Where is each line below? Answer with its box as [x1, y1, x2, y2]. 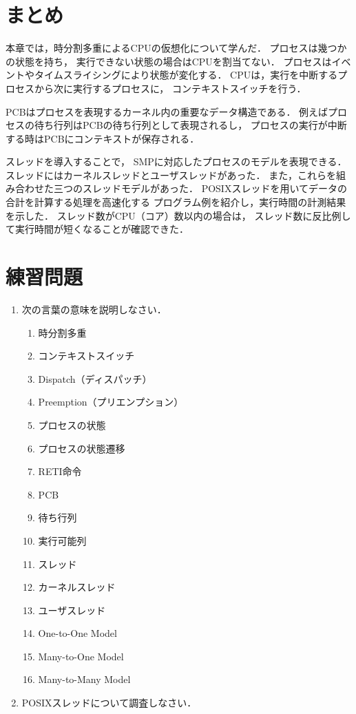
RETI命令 [38, 464, 82, 479]
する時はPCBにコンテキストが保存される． [6, 131, 200, 145]
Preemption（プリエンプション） [38, 395, 184, 409]
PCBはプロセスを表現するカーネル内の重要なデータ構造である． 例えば [6, 104, 328, 118]
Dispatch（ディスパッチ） [38, 371, 152, 386]
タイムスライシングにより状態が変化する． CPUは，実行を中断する [34, 67, 338, 82]
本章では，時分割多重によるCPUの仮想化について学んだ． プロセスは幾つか [6, 41, 347, 55]
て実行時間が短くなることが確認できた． [6, 222, 189, 236]
